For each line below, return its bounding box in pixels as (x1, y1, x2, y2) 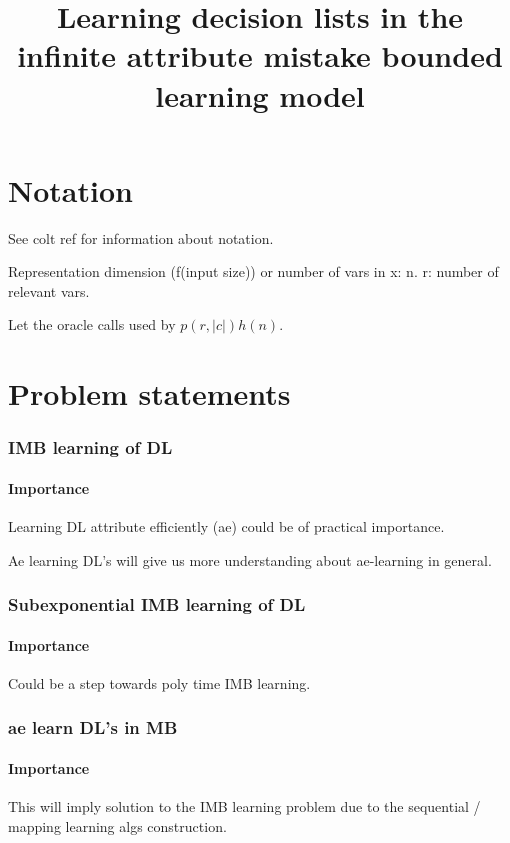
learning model (155, 74, 365, 115)
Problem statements (8, 373, 291, 414)
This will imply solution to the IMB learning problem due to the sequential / (8, 796, 481, 817)
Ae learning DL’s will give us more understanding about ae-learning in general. (8, 549, 492, 570)
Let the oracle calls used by (8, 314, 176, 335)
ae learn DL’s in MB (8, 715, 178, 740)
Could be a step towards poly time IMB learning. (8, 672, 311, 693)
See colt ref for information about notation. (8, 227, 274, 248)
